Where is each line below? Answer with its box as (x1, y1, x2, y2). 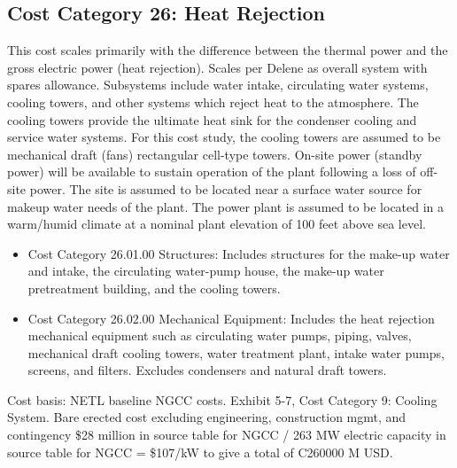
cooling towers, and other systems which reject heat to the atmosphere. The (7, 92, 419, 111)
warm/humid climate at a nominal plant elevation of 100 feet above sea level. (7, 214, 426, 233)
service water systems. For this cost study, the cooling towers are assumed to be (7, 128, 441, 146)
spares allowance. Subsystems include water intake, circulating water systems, (7, 75, 429, 94)
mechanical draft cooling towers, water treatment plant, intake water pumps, (27, 343, 445, 362)
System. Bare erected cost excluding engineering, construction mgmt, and (7, 408, 407, 426)
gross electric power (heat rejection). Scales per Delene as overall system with (7, 58, 428, 76)
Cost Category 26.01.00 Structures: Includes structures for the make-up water (27, 244, 450, 262)
